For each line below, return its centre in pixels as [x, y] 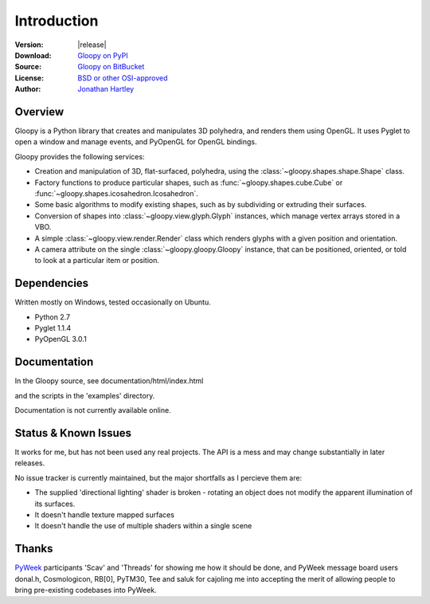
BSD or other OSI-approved [123, 78]
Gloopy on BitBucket [111, 67]
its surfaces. [55, 504]
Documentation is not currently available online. [93, 410]
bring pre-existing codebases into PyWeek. [86, 590]
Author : [28, 89]
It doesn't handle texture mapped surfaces [105, 515]
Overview [39, 112]
